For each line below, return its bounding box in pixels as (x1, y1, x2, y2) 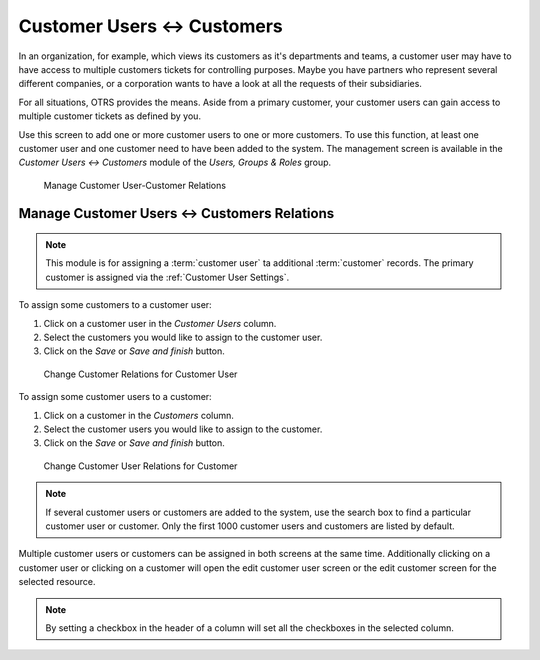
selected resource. (18, 576, 96, 588)
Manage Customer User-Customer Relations (43, 179, 227, 191)
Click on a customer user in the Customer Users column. (43, 317, 277, 329)
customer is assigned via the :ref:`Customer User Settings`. (45, 271, 290, 283)
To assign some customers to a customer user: (18, 299, 212, 311)
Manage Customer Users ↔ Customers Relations (18, 205, 335, 222)
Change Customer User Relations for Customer (43, 460, 238, 472)
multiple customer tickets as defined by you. (18, 110, 202, 122)
